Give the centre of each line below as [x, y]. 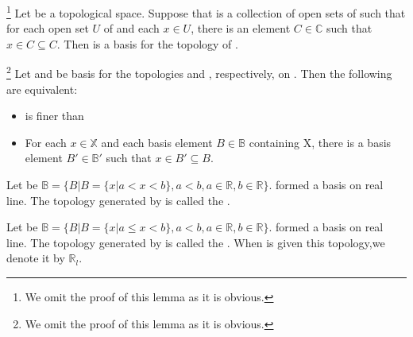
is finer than [54, 116]
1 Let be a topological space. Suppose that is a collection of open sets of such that [206, 12]
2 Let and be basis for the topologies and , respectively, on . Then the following [199, 72]
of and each [131, 28]
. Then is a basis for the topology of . [147, 43]
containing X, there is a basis [320, 142]
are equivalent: [42, 89]
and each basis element [157, 142]
